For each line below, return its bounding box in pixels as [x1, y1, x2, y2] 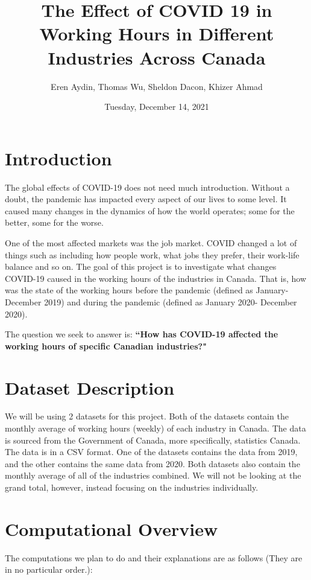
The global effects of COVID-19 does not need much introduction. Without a [5, 180, 290, 193]
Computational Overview [5, 516, 218, 541]
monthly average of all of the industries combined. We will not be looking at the [5, 469, 301, 482]
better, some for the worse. [5, 216, 104, 229]
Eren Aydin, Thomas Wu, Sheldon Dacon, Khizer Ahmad [51, 80, 263, 92]
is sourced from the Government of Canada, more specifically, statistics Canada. [5, 433, 301, 446]
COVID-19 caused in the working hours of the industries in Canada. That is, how [5, 272, 307, 284]
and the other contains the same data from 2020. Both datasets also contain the [5, 457, 300, 470]
